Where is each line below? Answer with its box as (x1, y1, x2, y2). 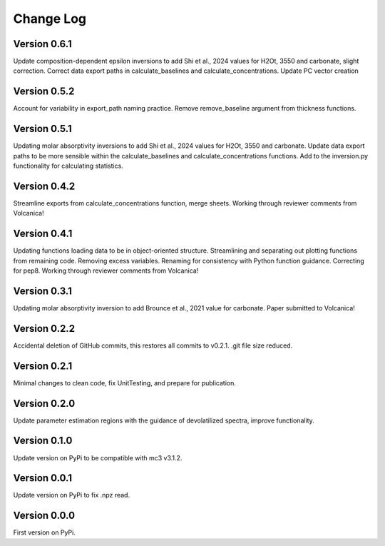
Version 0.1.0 (13, 435, 73, 447)
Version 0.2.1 (13, 360, 73, 372)
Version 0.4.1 (13, 228, 73, 240)
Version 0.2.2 (13, 322, 75, 335)
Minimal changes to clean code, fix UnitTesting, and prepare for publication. (13, 378, 237, 387)
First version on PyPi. (13, 528, 76, 537)
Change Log (13, 11, 87, 26)
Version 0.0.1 (13, 472, 73, 485)
